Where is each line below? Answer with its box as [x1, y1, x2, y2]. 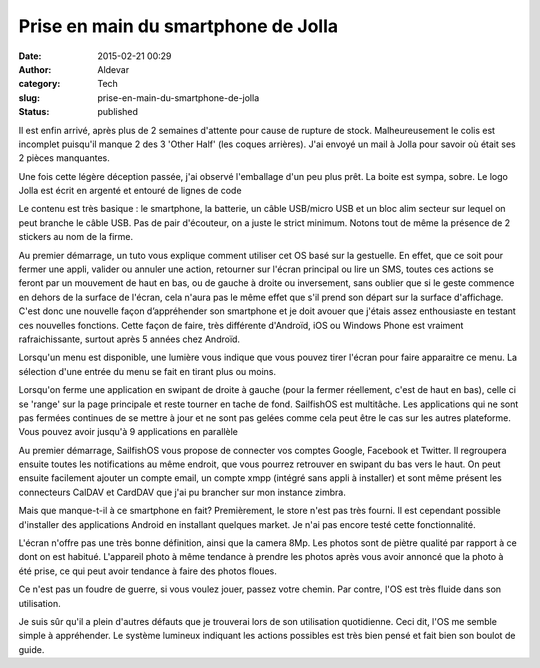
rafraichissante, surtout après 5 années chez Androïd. [18, 333, 240, 345]
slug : [18, 91, 40, 104]
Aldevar [97, 63, 130, 75]
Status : [18, 106, 50, 118]
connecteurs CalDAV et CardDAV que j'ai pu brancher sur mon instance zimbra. [18, 486, 347, 498]
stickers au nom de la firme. [18, 231, 134, 243]
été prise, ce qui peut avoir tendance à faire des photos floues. [18, 565, 277, 577]
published [97, 106, 139, 118]
